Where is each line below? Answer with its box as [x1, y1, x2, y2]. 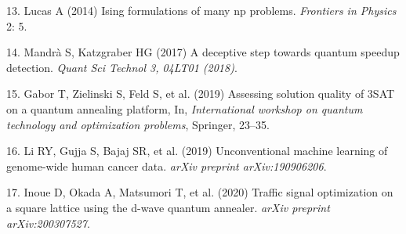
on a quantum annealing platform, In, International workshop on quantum [6, 100, 363, 117]
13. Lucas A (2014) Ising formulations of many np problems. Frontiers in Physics [6, 2, 397, 18]
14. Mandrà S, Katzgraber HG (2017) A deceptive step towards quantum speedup [6, 44, 400, 60]
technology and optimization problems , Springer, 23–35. [6, 116, 270, 132]
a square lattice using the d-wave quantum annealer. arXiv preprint [6, 199, 330, 215]
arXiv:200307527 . [6, 214, 90, 231]
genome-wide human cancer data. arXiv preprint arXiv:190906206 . [6, 157, 327, 174]
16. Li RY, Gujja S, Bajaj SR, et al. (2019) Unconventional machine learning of [6, 142, 388, 159]
